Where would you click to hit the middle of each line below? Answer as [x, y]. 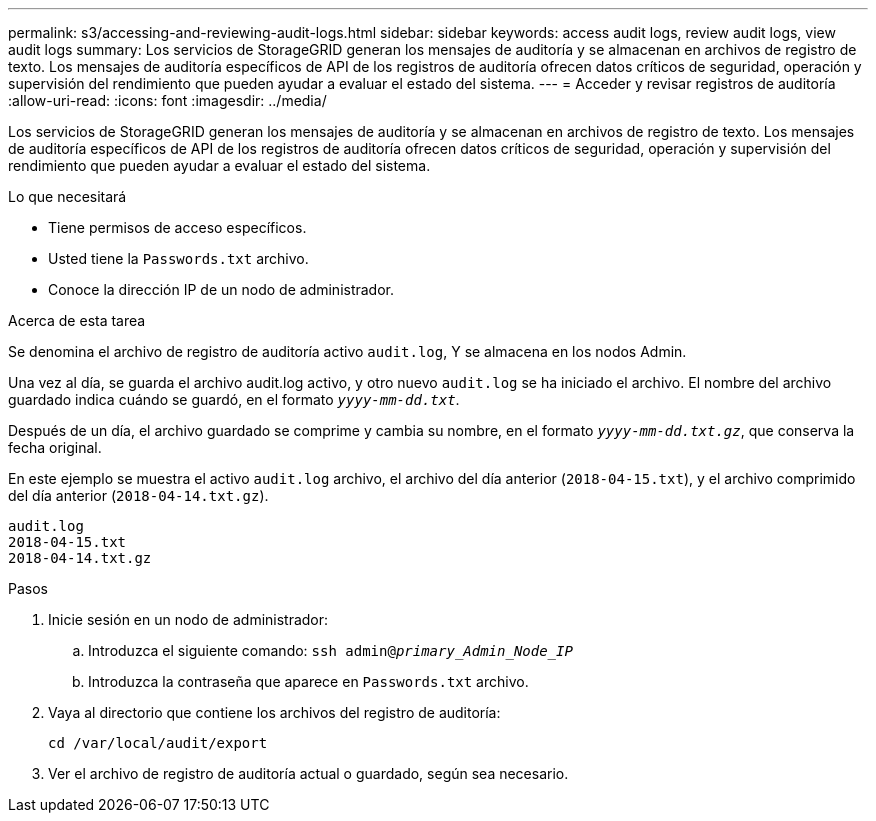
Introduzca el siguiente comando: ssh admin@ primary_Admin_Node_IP [330, 650]
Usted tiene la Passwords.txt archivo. [178, 258]
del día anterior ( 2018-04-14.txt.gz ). [138, 495]
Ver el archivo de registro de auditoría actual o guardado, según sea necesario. [308, 773]
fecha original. [55, 447]
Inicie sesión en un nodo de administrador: [188, 619]
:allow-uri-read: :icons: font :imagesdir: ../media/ [167, 100]
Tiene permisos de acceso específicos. [177, 227]
